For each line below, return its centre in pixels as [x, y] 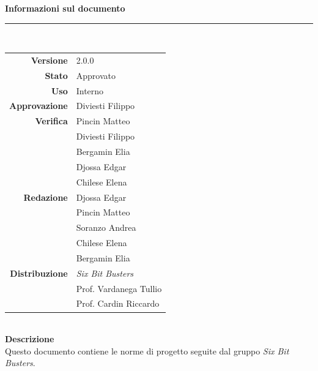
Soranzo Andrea [106, 227]
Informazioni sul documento [65, 8]
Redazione [46, 197]
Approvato [96, 75]
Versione [49, 60]
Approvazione [39, 106]
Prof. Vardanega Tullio [119, 288]
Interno [90, 90]
